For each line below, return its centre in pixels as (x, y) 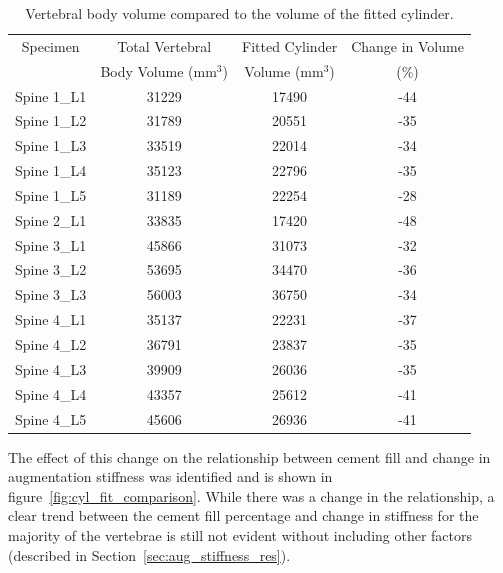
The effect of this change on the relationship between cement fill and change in (249, 456)
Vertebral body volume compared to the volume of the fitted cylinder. (239, 13)
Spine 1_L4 (51, 170)
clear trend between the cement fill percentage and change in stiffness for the (243, 515)
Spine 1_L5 (51, 194)
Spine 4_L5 (51, 418)
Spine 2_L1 (51, 219)
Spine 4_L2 (51, 343)
